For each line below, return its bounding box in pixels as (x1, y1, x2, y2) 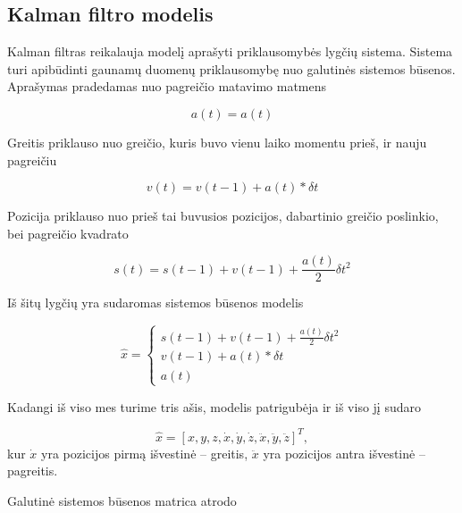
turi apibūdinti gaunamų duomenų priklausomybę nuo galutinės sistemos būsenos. (7, 59, 456, 78)
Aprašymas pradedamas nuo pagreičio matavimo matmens (7, 77, 327, 96)
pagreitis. (7, 461, 58, 480)
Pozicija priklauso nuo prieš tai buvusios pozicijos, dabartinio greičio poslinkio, (7, 206, 439, 225)
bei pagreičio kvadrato (7, 223, 129, 242)
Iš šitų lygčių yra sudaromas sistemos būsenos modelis (7, 293, 304, 312)
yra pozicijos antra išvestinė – (263, 443, 425, 462)
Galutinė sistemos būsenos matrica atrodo (7, 492, 237, 510)
